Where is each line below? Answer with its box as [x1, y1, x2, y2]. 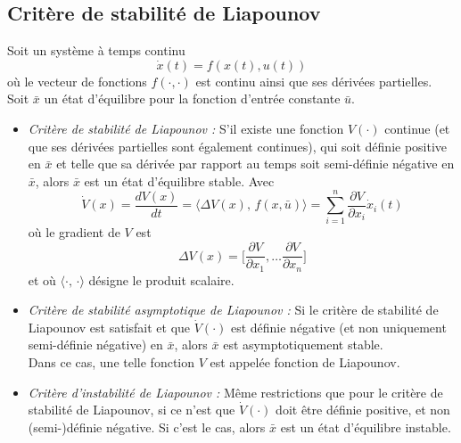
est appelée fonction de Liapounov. [210, 352, 400, 371]
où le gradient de [28, 223, 120, 242]
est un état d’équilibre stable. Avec [84, 171, 275, 190]
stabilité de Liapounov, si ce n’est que [28, 400, 235, 419]
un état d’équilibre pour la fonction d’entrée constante [44, 89, 341, 108]
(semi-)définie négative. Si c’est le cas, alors [28, 417, 266, 436]
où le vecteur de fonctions [7, 71, 147, 90]
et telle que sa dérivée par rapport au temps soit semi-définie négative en [56, 154, 455, 173]
